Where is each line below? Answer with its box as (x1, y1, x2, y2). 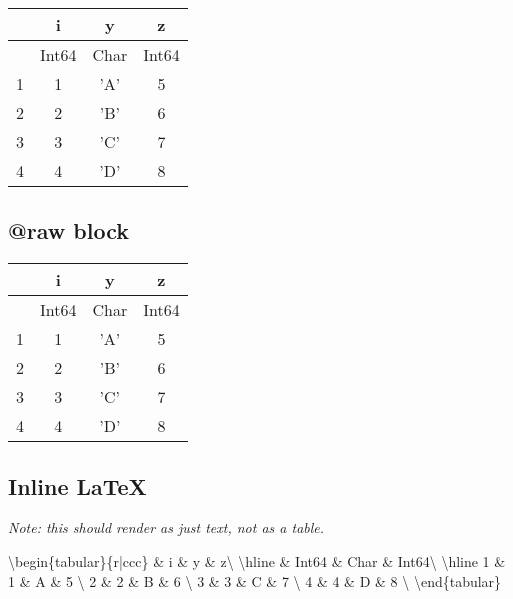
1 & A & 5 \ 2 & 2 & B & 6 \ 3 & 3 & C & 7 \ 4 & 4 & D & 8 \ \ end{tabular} (8, 570, 502, 591)
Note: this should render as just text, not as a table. (8, 517, 325, 538)
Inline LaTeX (8, 470, 147, 501)
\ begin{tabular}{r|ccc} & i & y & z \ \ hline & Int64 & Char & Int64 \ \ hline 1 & (8, 551, 506, 571)
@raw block (8, 215, 129, 246)
